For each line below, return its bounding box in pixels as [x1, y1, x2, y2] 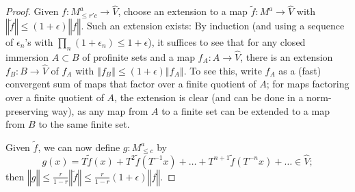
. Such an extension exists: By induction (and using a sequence [81, 18, 345, 32]
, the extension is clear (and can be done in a [114, 90, 304, 104]
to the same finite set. [38, 117, 130, 131]
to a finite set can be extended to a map [161, 103, 330, 118]
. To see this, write [183, 63, 262, 77]
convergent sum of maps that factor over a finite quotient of [5, 77, 257, 91]
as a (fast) [278, 63, 321, 77]
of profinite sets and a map [82, 49, 195, 64]
